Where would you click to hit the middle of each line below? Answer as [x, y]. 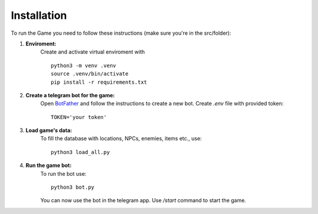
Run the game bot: [49, 166]
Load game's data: [49, 130]
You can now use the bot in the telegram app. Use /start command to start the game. [143, 200]
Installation [39, 15]
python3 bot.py [73, 187]
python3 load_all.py [80, 152]
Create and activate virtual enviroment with [93, 52]
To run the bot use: [63, 173]
